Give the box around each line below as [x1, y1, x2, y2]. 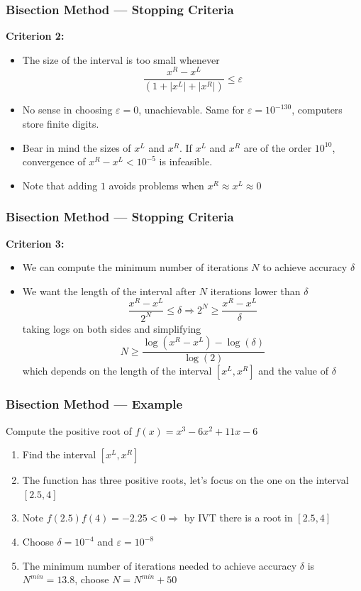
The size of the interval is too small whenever [22, 52, 220, 67]
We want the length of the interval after [22, 283, 196, 298]
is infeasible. [159, 154, 213, 169]
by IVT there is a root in [184, 510, 293, 525]
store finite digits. [22, 116, 99, 131]
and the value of [258, 363, 329, 378]
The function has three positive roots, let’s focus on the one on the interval [22, 473, 349, 487]
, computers [291, 102, 343, 117]
